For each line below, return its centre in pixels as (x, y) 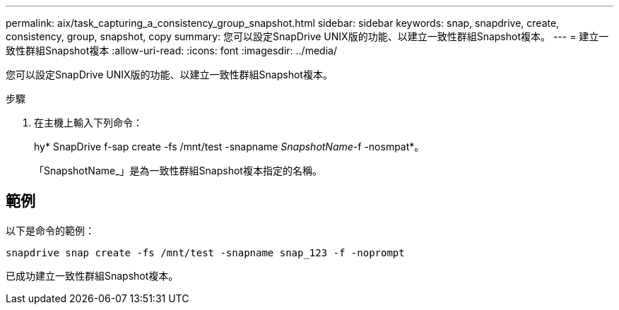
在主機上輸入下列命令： (88, 123)
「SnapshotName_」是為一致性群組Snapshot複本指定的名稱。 (178, 171)
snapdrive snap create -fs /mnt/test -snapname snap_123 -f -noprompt (205, 252)
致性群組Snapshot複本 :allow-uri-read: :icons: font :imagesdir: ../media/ (171, 50)
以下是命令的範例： (50, 230)
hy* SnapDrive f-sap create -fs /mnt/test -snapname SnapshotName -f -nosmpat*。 (229, 147)
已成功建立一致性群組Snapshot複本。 (92, 275)
